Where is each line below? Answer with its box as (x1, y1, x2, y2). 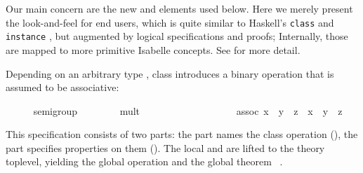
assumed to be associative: (6, 80, 119, 95)
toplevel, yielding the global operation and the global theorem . (6, 154, 283, 169)
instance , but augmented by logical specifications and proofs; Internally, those (6, 29, 348, 43)
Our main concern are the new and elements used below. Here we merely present (6, 1, 353, 15)
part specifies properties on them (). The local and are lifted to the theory (6, 140, 325, 155)
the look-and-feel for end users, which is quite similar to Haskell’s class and (6, 15, 334, 29)
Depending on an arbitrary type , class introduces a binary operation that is (6, 66, 334, 81)
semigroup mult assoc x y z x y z (33, 103, 343, 118)
